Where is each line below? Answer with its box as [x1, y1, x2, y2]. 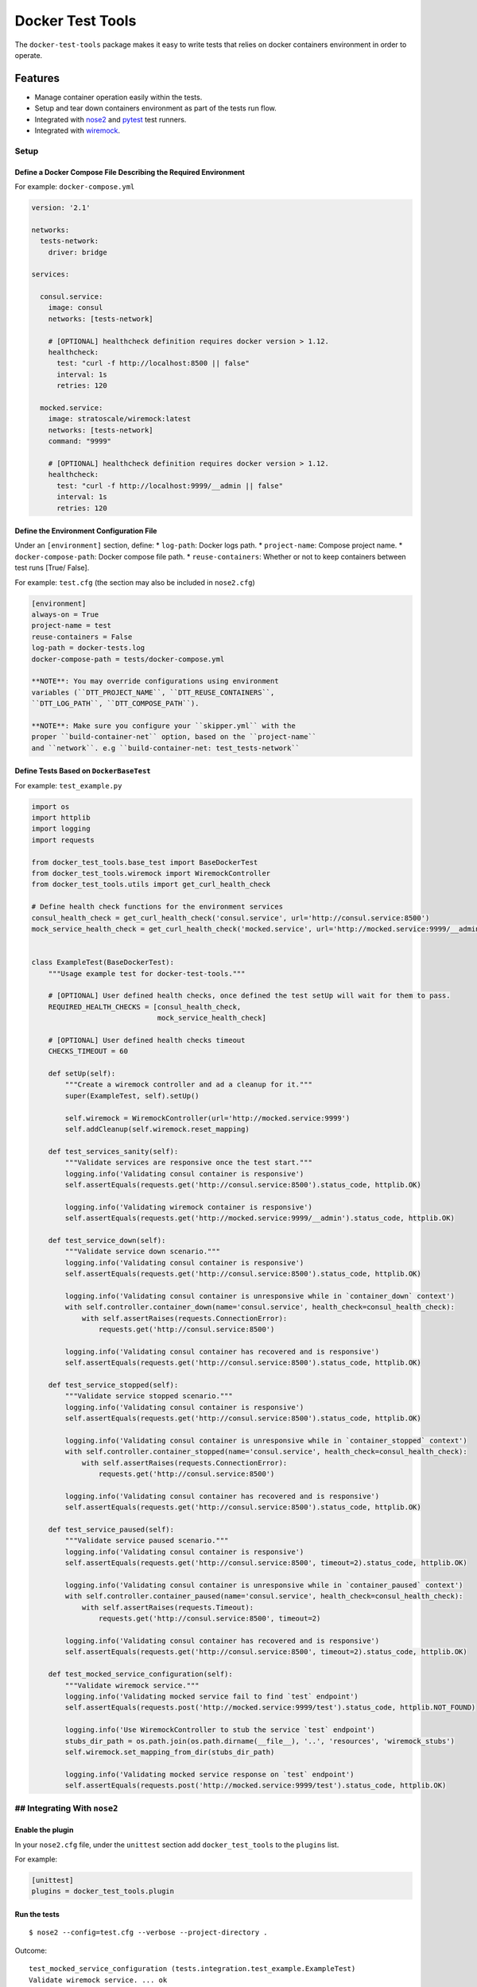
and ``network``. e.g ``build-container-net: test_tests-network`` [31, 743, 301, 753]
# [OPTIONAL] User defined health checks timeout [48, 1036, 246, 1044]
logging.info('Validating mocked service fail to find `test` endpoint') [64, 1691, 359, 1701]
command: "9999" [48, 437, 111, 446]
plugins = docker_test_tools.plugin [31, 1887, 175, 1896]
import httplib [31, 813, 91, 823]
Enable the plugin [14, 1825, 74, 1835]
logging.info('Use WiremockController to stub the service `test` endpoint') [64, 1726, 375, 1734]
